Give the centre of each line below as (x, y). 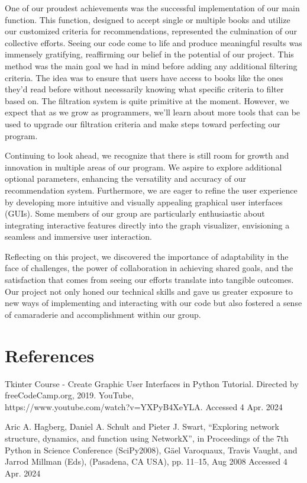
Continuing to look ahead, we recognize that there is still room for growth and (147, 155)
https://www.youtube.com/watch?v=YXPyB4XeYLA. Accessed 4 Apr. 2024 (144, 406)
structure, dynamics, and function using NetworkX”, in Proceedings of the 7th (147, 438)
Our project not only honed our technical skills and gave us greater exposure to (149, 291)
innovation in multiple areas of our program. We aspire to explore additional (143, 167)
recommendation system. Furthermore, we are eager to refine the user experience (151, 190)
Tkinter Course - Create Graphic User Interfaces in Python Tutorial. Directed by (152, 383)
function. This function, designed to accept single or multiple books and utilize (148, 19)
